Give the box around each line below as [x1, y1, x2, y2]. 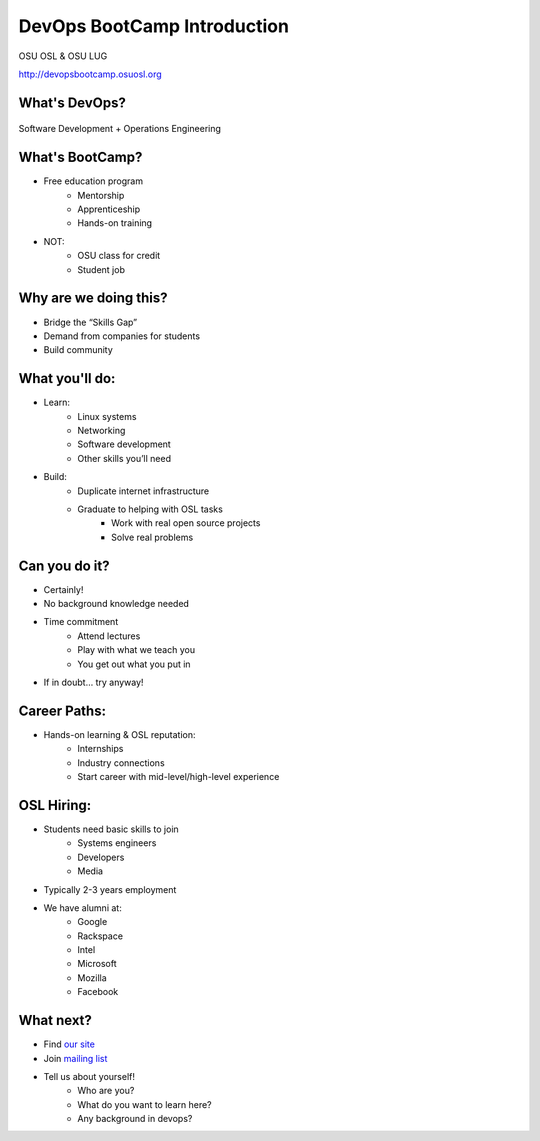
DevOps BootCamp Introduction [18, 15, 290, 37]
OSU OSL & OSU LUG [18, 50, 108, 62]
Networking [77, 424, 126, 436]
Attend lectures [77, 630, 141, 642]
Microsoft [77, 958, 117, 970]
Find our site [43, 1038, 95, 1050]
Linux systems [77, 410, 137, 422]
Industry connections [77, 756, 165, 769]
